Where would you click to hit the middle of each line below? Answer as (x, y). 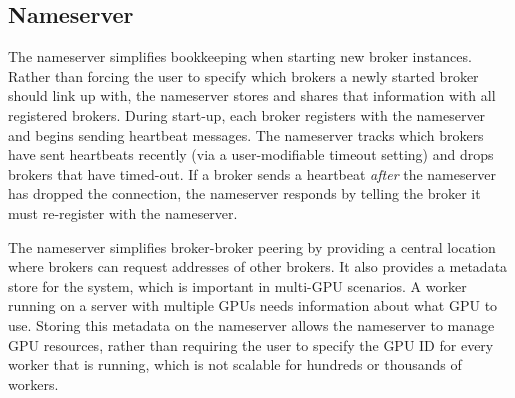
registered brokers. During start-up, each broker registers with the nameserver (247, 114)
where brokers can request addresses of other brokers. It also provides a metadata (258, 266)
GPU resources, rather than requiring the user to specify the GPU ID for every (251, 344)
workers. (33, 383)
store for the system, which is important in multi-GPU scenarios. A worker (237, 285)
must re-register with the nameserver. (123, 212)
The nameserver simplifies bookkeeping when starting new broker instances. (240, 56)
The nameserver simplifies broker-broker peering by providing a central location (252, 246)
